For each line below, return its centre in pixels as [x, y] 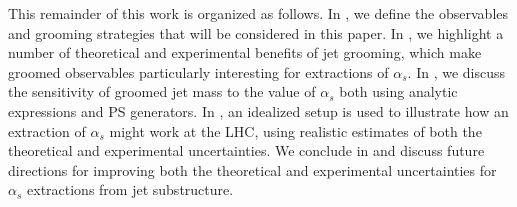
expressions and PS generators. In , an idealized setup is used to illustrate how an [258, 110]
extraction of [47, 130]
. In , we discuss [456, 71]
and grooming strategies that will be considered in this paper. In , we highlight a [256, 32]
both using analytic [398, 91]
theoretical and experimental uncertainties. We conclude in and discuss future [246, 150]
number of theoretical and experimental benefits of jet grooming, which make [245, 52]
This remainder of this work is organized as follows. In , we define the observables [258, 13]
